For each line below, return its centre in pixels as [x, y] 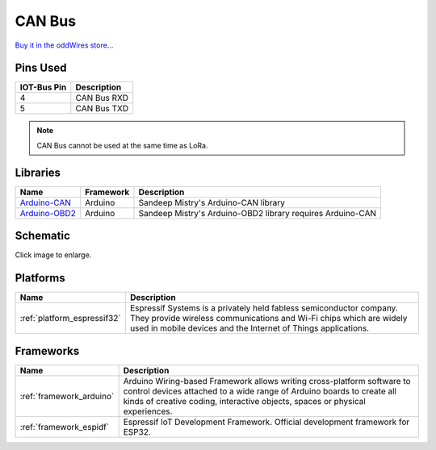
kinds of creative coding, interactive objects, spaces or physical [245, 401]
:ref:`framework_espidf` [65, 427]
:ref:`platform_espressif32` [70, 319]
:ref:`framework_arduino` [67, 396]
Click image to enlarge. [53, 255]
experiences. [148, 411]
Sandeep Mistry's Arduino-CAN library [212, 202]
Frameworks [47, 351]
